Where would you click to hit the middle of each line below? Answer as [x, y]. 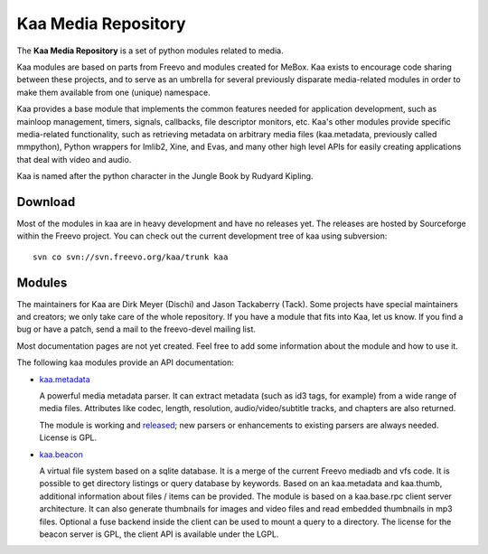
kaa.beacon [61, 454]
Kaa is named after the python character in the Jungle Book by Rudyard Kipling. [165, 176]
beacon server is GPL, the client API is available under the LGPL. [159, 534]
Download [46, 202]
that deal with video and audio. [74, 159]
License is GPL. [68, 437]
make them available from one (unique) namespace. [114, 92]
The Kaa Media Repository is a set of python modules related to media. [150, 51]
